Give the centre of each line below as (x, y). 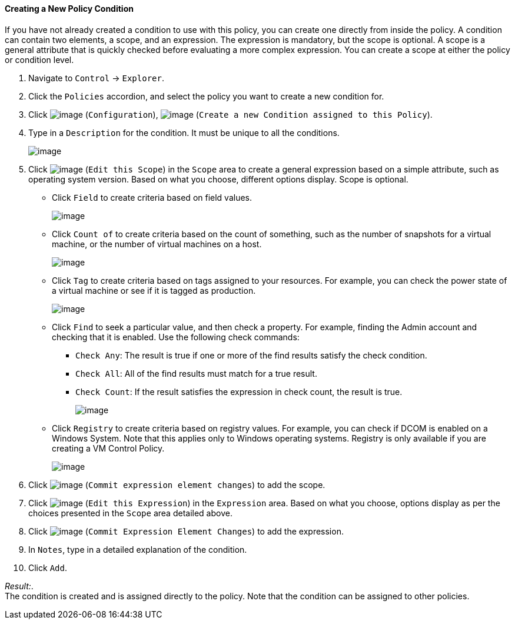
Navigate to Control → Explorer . (96, 78)
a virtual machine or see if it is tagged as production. (154, 290)
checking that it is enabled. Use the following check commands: (176, 337)
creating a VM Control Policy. (108, 448)
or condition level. (39, 59)
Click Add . (48, 567)
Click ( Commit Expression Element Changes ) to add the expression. (186, 531)
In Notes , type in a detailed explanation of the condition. (138, 549)
